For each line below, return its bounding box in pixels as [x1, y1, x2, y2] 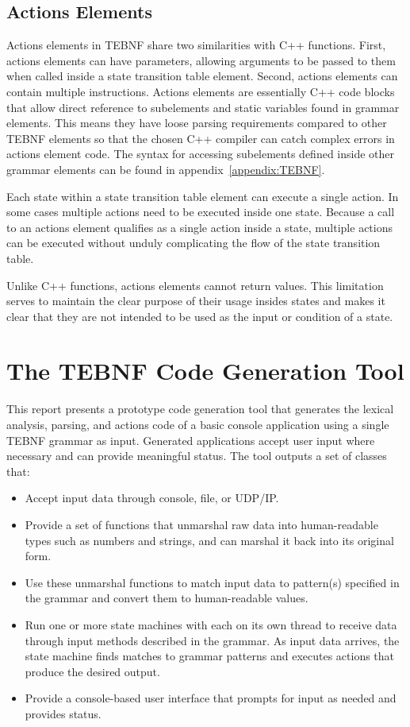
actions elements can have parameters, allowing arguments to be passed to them [6, 52, 396, 68]
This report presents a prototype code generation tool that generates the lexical [6, 400, 394, 417]
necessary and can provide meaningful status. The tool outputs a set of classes [6, 447, 387, 464]
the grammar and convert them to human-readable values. [25, 590, 308, 606]
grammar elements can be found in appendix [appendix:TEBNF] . [6, 160, 325, 177]
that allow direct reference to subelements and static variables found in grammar [6, 99, 400, 115]
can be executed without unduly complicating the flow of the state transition [6, 234, 381, 251]
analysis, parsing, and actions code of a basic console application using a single [6, 416, 389, 433]
